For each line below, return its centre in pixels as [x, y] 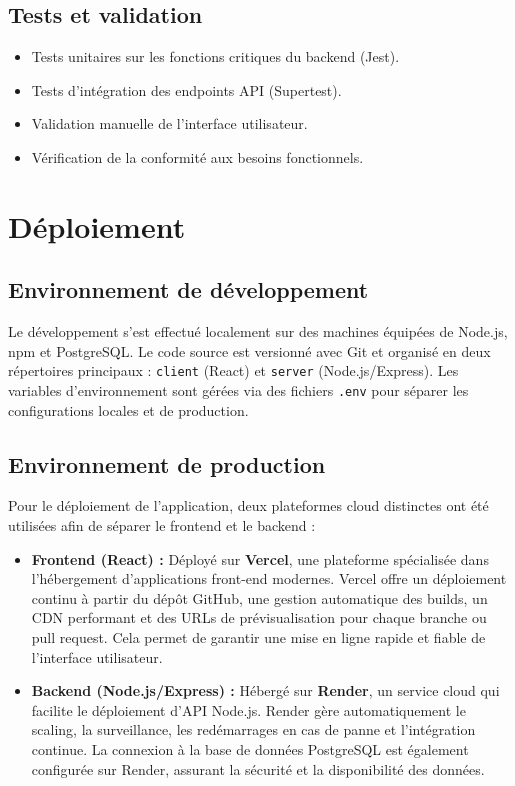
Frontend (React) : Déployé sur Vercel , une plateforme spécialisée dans [260, 558]
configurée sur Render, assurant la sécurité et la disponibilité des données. [258, 768]
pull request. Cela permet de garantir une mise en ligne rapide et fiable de [258, 637]
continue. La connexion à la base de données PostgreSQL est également [250, 748]
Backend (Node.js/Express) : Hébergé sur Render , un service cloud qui [265, 690]
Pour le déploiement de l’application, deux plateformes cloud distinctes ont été [248, 505]
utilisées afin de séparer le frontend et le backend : [162, 525]
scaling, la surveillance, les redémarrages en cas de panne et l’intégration [253, 729]
